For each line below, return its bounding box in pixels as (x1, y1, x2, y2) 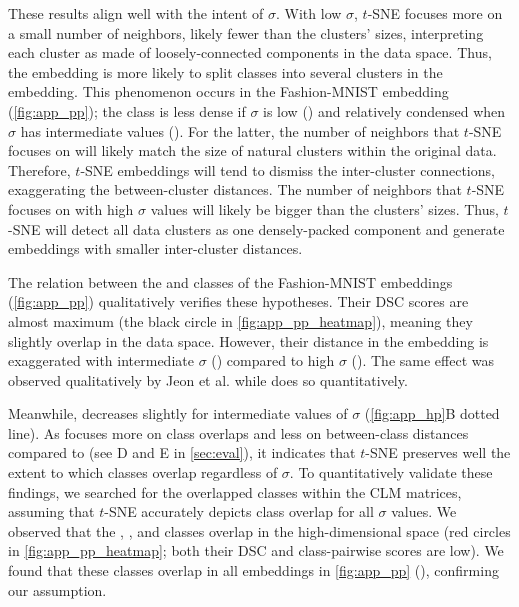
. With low (276, 3, 342, 23)
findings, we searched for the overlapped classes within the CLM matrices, (8, 481, 462, 502)
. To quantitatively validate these (289, 462, 493, 483)
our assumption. (8, 579, 107, 600)
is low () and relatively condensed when (263, 100, 506, 121)
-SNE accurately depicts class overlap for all (104, 501, 374, 522)
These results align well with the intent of (8, 3, 264, 23)
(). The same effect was (351, 350, 494, 371)
